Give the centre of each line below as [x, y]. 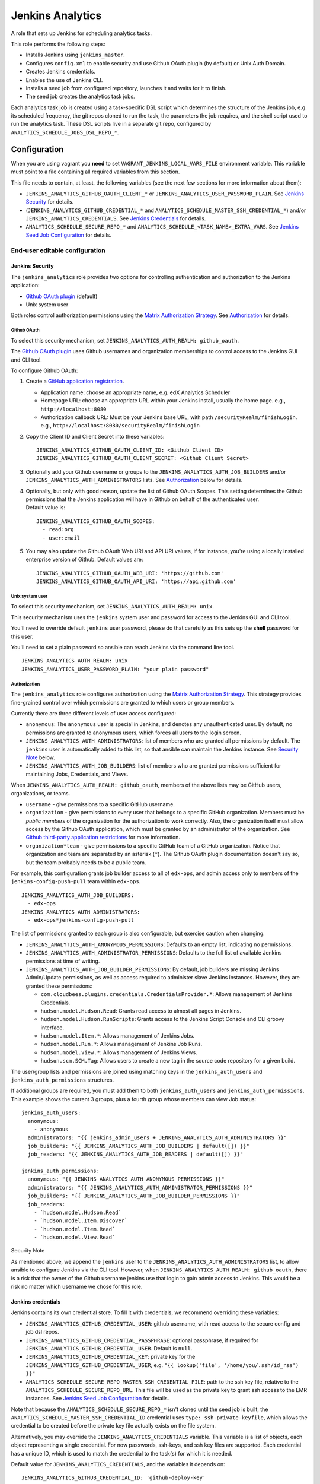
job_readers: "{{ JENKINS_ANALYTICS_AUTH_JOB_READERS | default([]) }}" [135, 1154]
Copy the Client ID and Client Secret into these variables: [95, 436]
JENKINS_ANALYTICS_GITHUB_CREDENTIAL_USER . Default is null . [109, 1348]
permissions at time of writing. [63, 961]
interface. [52, 1028]
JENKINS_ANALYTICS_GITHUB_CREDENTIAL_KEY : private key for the [111, 1357]
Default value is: [45, 508]
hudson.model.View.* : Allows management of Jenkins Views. [119, 1052]
